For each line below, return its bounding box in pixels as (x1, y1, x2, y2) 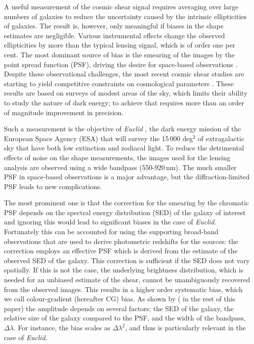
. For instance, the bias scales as (13, 322, 111, 332)
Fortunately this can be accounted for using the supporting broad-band (4, 226, 219, 237)
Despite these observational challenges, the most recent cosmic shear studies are (4, 69, 244, 79)
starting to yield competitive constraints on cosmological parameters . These (4, 78, 234, 88)
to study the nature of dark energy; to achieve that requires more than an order (4, 97, 244, 107)
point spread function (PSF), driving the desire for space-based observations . (4, 59, 238, 69)
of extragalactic (198, 133, 244, 143)
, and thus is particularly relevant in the (125, 322, 246, 332)
